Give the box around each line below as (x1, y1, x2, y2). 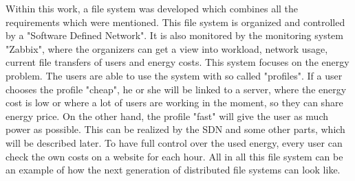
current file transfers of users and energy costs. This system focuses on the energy (6, 55, 349, 69)
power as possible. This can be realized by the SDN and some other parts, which (6, 122, 345, 136)
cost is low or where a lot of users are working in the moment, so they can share (6, 95, 343, 110)
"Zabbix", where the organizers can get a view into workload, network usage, (6, 41, 328, 56)
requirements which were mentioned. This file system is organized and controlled (6, 14, 345, 29)
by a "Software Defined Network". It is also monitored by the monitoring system (6, 28, 343, 43)
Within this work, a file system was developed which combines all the (6, 1, 299, 15)
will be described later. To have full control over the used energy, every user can (6, 135, 343, 149)
